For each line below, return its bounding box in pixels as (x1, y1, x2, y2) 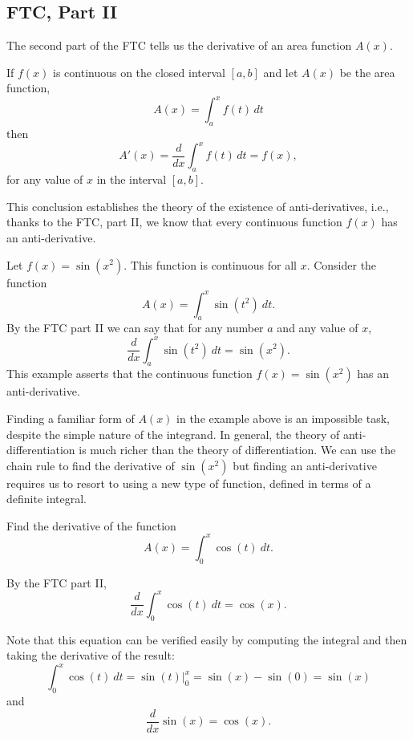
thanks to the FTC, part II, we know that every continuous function (6, 213, 342, 230)
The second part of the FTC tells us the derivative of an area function (6, 37, 352, 54)
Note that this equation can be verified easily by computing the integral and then (6, 631, 407, 648)
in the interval (96, 171, 167, 188)
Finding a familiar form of (6, 409, 135, 426)
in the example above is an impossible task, (176, 409, 390, 426)
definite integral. (6, 490, 87, 507)
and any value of (277, 319, 358, 336)
